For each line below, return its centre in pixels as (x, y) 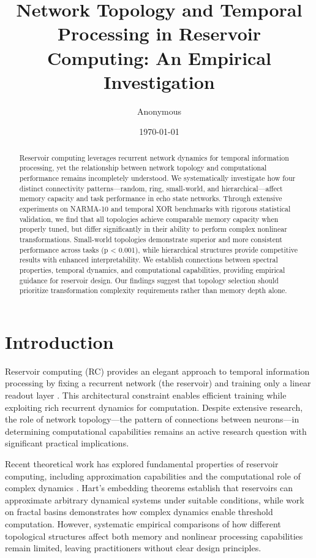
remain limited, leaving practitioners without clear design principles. (133, 548)
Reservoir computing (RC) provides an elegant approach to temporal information (157, 371)
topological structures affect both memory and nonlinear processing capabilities (154, 536)
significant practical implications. (67, 443)
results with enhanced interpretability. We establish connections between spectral (149, 260)
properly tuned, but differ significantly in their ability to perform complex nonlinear (153, 229)
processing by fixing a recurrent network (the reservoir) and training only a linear (158, 383)
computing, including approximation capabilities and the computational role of (153, 476)
